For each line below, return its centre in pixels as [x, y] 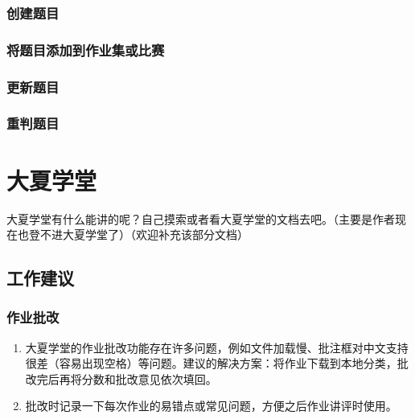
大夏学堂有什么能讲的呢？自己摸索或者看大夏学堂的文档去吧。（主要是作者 [201, 218]
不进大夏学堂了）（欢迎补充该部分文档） [144, 234]
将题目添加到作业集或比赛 [86, 49]
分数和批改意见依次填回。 [149, 378]
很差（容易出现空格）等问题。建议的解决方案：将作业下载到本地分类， [211, 363]
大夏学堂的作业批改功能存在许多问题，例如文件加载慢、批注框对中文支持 [217, 347]
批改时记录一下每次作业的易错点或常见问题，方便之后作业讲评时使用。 [211, 406]
